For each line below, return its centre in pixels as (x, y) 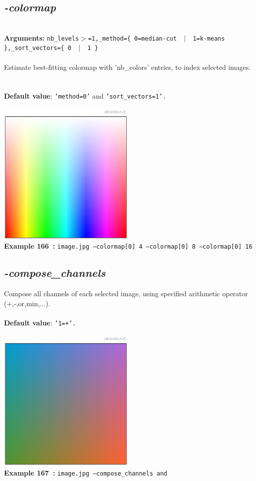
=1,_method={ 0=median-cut (132, 38)
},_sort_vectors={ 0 (38, 48)
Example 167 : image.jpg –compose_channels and (86, 472)
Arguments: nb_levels (42, 37)
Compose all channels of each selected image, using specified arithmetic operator (126, 294)
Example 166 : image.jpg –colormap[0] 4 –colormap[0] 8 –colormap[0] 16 (128, 246)
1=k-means (209, 38)
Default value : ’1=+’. (40, 322)
